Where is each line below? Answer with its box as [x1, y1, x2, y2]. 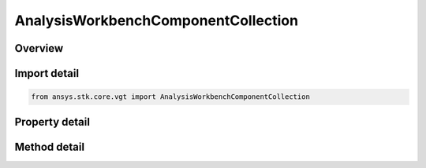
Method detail [14, 140, 85, 153]
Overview [14, 42, 64, 55]
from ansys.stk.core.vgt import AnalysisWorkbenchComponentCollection [31, 93, 311, 101]
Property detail [14, 115, 91, 129]
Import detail [14, 67, 79, 80]
